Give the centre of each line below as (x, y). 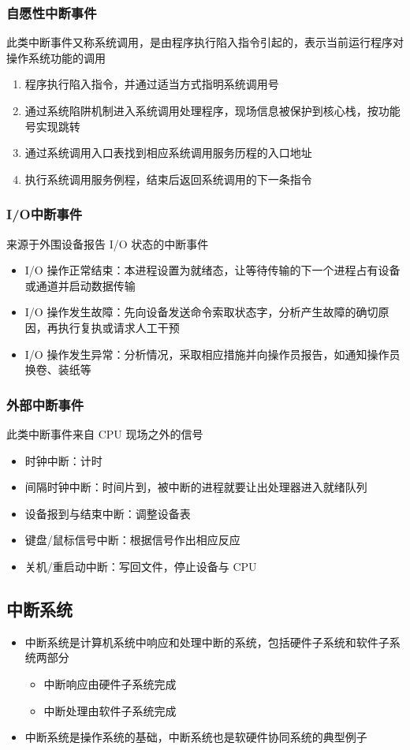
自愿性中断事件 (52, 12)
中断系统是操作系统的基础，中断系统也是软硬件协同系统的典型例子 (196, 737)
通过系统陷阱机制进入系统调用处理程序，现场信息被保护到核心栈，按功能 (212, 110)
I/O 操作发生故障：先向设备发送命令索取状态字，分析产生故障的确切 (201, 312)
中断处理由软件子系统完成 (110, 710)
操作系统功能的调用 (56, 57)
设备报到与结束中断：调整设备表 (108, 513)
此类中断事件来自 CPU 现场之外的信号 (105, 433)
